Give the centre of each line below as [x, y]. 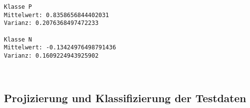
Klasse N [18, 39]
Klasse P [18, 7]
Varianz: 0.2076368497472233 [51, 23]
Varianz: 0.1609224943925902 [51, 55]
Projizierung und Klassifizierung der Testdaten [125, 97]
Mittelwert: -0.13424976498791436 [60, 48]
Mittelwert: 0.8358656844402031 [57, 15]
